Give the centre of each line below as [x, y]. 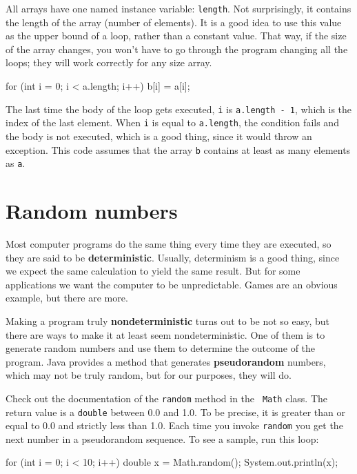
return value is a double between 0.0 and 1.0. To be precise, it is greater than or [175, 412]
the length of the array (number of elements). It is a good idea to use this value [174, 22]
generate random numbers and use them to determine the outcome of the [161, 348]
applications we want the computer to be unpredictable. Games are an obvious [172, 284]
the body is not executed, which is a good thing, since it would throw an [159, 136]
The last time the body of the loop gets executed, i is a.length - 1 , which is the [179, 109]
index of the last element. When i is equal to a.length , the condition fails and [172, 122]
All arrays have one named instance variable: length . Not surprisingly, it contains [178, 8]
